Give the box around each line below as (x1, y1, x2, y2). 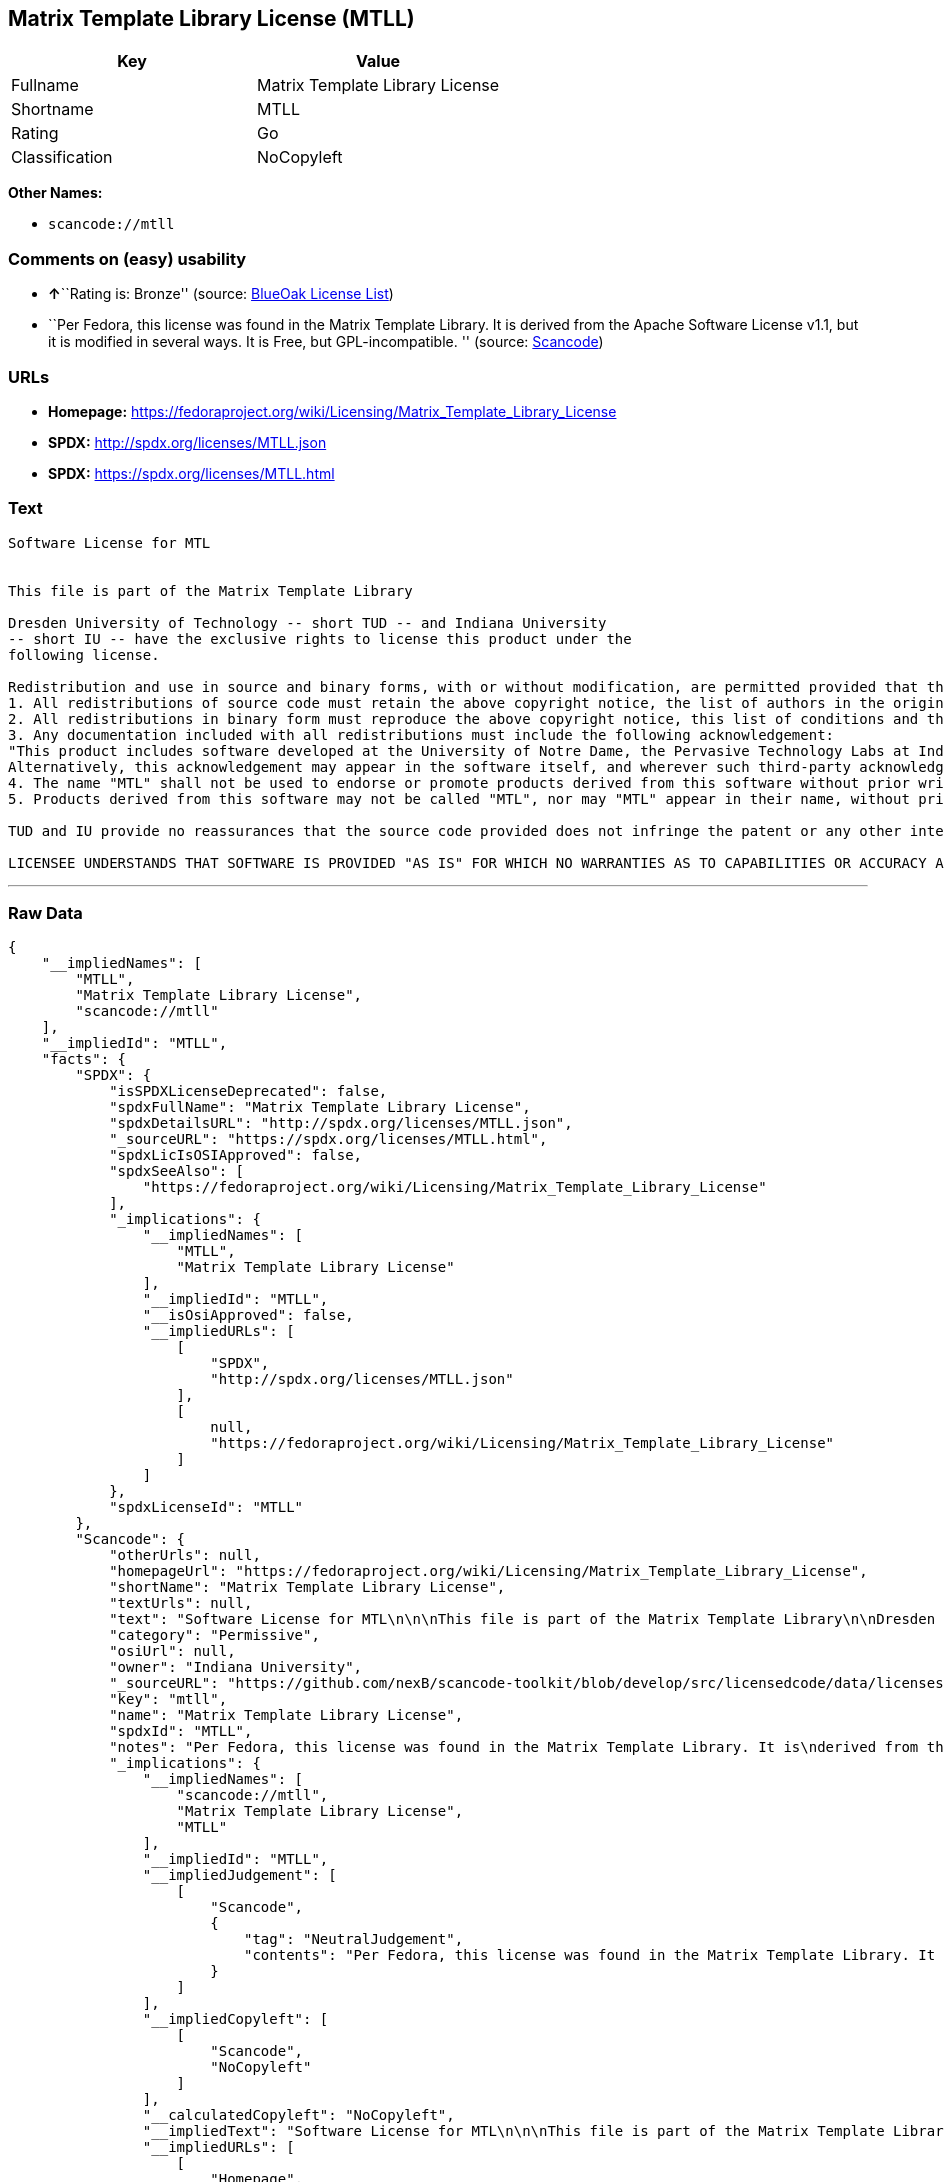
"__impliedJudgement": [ (142, 1867, 337, 1884)
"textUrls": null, (109, 1595, 253, 1612)
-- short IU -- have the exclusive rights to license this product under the (8, 630, 632, 647)
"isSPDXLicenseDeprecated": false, (109, 1083, 388, 1100)
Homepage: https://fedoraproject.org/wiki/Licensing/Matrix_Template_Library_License (48, 402, 617, 420)
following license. (8, 646, 160, 663)
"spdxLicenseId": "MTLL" (109, 1499, 304, 1516)
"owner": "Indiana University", (109, 1659, 363, 1676)
